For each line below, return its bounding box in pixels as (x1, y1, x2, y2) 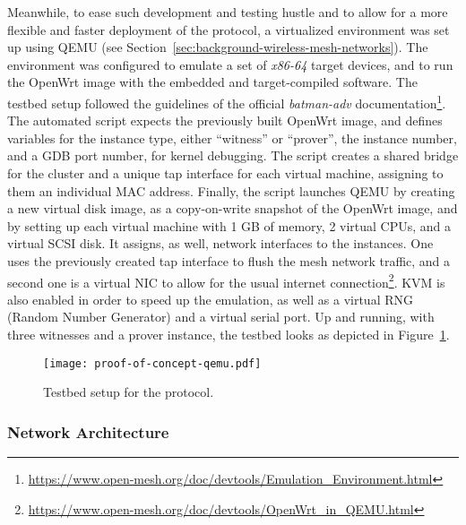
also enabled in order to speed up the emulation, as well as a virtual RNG (7, 289, 413, 308)
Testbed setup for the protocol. (43, 383, 214, 401)
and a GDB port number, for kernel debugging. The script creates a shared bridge (7, 146, 459, 165)
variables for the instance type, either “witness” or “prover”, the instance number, (7, 128, 457, 147)
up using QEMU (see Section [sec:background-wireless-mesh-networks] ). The (7, 38, 428, 56)
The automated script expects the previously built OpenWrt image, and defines (7, 111, 443, 130)
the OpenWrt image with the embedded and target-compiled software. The (7, 73, 418, 91)
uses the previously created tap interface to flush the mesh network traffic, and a (7, 251, 451, 270)
